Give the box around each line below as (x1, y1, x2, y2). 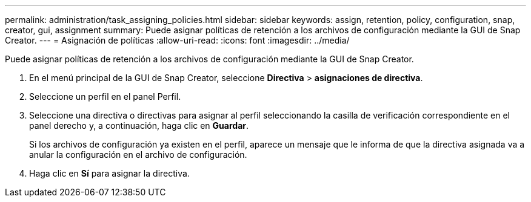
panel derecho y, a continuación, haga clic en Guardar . (29, 120, 249, 131)
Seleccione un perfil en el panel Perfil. (29, 91, 181, 102)
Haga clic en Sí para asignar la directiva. (29, 168, 190, 178)
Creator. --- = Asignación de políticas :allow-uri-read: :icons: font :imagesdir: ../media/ (5, 35, 350, 45)
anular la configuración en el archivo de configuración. (29, 149, 247, 160)
